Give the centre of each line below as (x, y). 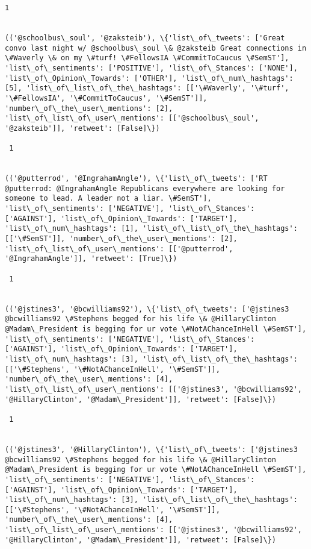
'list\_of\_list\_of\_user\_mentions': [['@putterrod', (119, 249)
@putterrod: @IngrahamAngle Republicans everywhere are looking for (145, 188)
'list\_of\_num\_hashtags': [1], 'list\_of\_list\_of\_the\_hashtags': (151, 229)
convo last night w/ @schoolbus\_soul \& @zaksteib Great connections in (156, 48)
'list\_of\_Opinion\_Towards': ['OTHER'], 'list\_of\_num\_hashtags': (149, 78)
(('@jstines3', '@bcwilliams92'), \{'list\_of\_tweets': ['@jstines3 (147, 309)
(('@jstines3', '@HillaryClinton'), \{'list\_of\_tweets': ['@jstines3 (151, 449)
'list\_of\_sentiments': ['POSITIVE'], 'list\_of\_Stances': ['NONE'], (151, 68)
